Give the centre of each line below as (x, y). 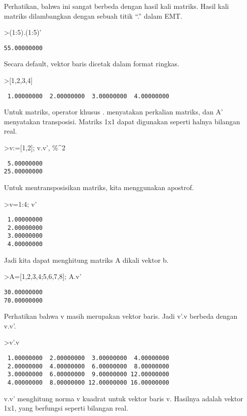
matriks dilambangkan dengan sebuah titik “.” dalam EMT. (93, 15)
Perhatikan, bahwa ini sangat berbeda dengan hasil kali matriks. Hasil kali (117, 6)
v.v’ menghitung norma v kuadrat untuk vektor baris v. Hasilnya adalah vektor (123, 398)
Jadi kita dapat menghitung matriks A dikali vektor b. (86, 260)
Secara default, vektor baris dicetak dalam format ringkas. (92, 64)
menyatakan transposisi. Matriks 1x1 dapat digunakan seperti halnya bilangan (122, 121)
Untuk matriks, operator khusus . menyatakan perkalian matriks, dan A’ (113, 112)
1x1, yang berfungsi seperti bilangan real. (66, 408)
